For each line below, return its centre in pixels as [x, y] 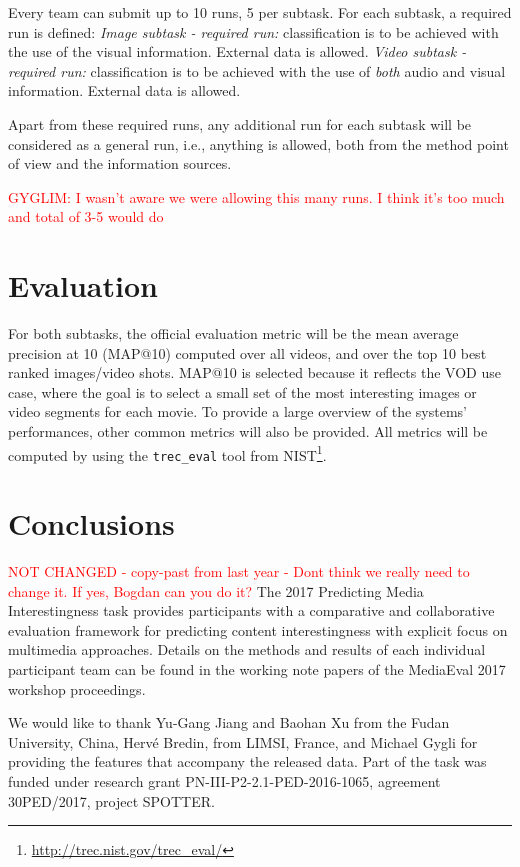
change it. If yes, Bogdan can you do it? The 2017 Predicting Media [216, 590]
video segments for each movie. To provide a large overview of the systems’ [237, 411]
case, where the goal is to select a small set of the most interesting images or [242, 391]
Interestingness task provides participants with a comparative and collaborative [251, 610]
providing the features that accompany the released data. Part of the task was [247, 761]
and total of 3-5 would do [86, 216]
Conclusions [91, 523]
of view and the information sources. [120, 163]
